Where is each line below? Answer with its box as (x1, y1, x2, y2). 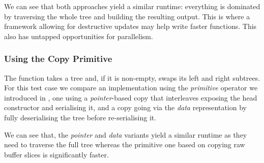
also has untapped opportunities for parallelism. (4, 30, 153, 41)
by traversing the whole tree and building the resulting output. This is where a (4, 11, 250, 21)
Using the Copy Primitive (4, 52, 112, 65)
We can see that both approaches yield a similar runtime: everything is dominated (4, 1, 260, 11)
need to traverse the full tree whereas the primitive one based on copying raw (4, 139, 245, 150)
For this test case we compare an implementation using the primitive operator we (4, 82, 258, 93)
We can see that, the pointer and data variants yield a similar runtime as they (4, 129, 247, 140)
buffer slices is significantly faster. (4, 149, 109, 159)
